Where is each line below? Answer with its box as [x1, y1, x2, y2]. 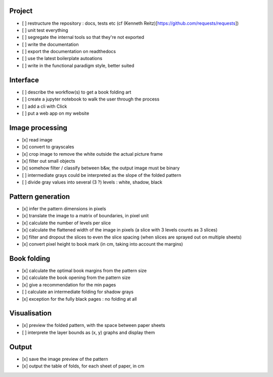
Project [9, 7, 33, 15]
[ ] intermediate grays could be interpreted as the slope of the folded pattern [22, 172, 181, 178]
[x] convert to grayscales [22, 144, 74, 150]
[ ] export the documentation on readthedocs [22, 49, 116, 55]
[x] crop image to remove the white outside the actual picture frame [22, 151, 163, 157]
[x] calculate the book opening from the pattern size [22, 274, 131, 280]
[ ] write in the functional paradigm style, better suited [22, 62, 134, 68]
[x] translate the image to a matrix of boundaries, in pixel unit [22, 213, 149, 219]
